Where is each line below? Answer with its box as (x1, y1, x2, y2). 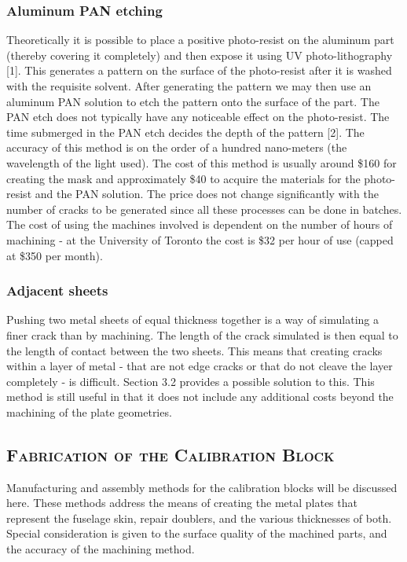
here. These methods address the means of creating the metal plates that (6, 494, 357, 511)
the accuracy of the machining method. (6, 541, 195, 557)
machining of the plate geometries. (6, 403, 172, 420)
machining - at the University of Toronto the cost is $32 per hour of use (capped (6, 231, 394, 248)
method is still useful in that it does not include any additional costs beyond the (6, 388, 394, 405)
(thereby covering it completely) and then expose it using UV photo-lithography (6, 46, 393, 63)
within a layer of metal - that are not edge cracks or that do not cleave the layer (6, 358, 393, 374)
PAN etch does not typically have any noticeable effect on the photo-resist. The (6, 108, 390, 125)
